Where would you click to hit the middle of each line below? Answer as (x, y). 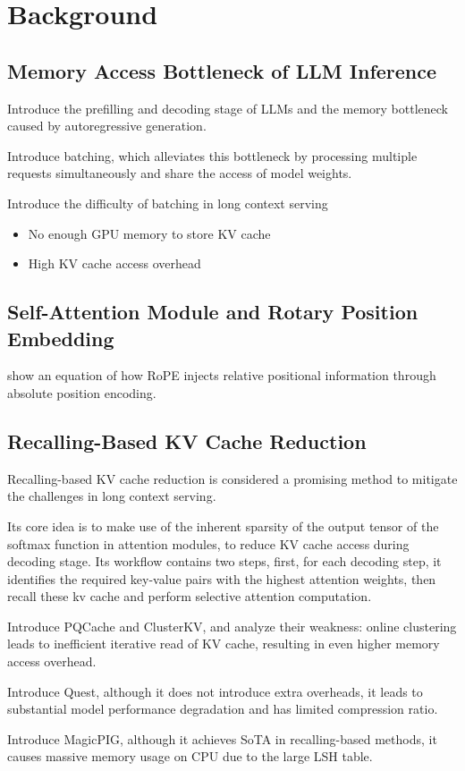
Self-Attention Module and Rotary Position (213, 312)
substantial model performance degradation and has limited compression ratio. (223, 709)
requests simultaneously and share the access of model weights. (180, 173)
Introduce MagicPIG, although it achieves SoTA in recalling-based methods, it (222, 738)
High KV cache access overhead (114, 263)
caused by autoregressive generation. (107, 126)
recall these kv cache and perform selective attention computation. (190, 596)
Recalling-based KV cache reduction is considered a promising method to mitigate (232, 478)
